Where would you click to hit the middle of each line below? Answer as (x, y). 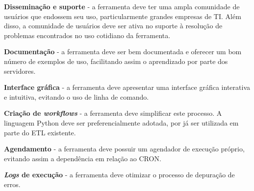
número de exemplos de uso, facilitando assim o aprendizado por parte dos (116, 61)
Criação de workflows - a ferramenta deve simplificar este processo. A (113, 113)
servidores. (20, 71)
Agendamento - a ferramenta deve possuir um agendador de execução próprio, (124, 149)
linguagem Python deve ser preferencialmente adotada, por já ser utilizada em (121, 122)
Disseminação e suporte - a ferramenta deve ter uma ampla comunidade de (122, 6)
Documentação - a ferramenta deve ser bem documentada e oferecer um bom (123, 52)
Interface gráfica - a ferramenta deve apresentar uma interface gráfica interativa (127, 87)
